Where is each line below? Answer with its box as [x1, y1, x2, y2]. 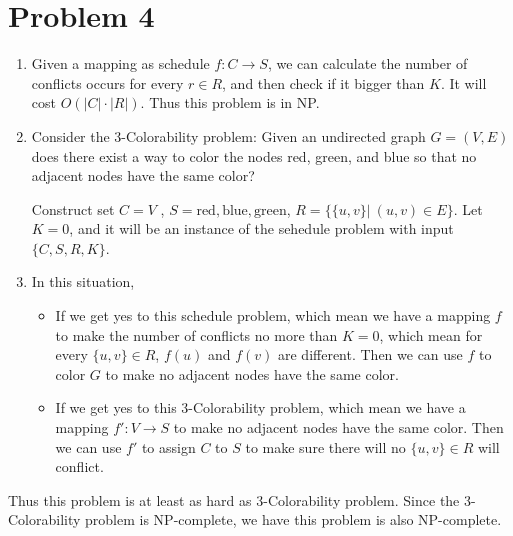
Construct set [31, 198, 115, 219]
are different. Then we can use [277, 344, 463, 365]
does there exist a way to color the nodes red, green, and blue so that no [31, 145, 477, 166]
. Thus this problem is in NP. [140, 92, 320, 113]
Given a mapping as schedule [31, 53, 210, 74]
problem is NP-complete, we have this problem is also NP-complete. [85, 509, 502, 530]
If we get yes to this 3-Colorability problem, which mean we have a [55, 397, 466, 418]
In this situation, [31, 271, 135, 292]
